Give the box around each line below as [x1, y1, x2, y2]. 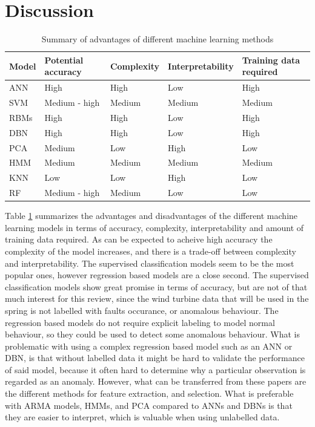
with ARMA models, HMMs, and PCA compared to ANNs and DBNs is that [5, 399, 293, 411]
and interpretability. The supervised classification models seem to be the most [5, 256, 294, 269]
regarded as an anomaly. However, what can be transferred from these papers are [5, 375, 307, 388]
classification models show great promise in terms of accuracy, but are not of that [5, 280, 308, 293]
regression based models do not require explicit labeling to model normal [5, 316, 275, 328]
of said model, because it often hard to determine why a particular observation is [5, 363, 306, 376]
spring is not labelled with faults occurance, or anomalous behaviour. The [5, 304, 279, 316]
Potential [44, 53, 84, 66]
